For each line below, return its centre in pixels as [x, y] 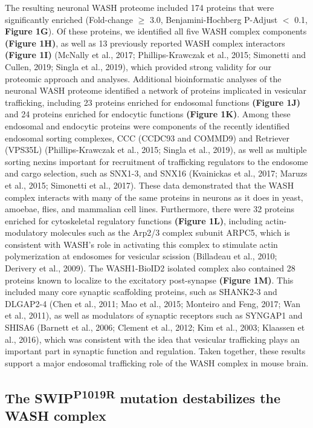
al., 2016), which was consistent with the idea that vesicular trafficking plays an [152, 339]
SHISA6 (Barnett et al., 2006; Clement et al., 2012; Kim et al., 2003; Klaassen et [155, 327]
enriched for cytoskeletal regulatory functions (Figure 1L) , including [134, 220]
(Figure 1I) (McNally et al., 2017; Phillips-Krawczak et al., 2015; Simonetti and [155, 55]
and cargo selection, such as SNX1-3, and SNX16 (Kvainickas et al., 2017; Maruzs [156, 173]
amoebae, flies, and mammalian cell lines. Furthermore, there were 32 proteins [150, 209]
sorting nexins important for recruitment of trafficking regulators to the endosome [156, 161]
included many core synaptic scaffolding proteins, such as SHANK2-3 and [141, 292]
